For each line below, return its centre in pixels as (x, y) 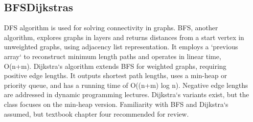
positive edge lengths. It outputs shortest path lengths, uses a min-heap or (115, 75)
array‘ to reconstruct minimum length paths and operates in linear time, (113, 56)
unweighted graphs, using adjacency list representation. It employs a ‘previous (121, 47)
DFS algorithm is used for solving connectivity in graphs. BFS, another (111, 28)
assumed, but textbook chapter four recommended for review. (96, 113)
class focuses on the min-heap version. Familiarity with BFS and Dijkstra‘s (116, 104)
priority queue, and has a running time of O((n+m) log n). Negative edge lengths (126, 85)
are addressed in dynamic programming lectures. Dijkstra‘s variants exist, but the (126, 94)
